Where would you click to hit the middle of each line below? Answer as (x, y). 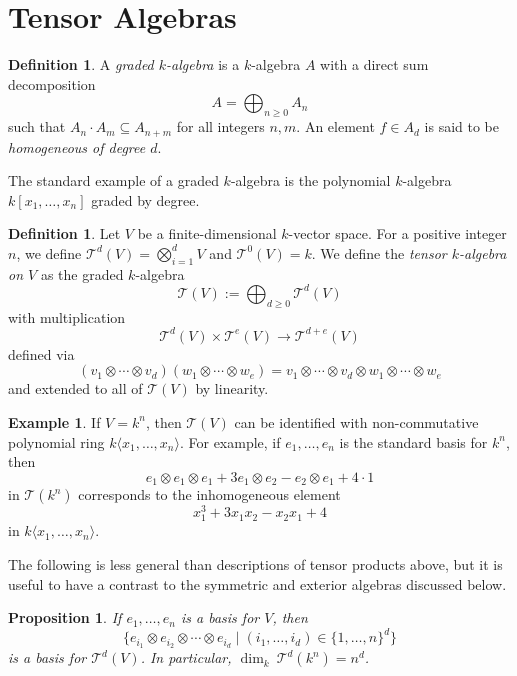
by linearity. (232, 388)
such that (37, 126)
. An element (335, 126)
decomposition (52, 83)
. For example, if (230, 441)
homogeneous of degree (77, 146)
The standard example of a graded (113, 180)
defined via (41, 353)
